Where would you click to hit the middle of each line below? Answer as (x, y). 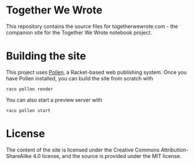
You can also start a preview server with (54, 100)
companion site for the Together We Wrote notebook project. (79, 32)
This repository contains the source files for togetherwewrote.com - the (92, 26)
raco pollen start (28, 110)
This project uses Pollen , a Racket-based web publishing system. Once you (96, 72)
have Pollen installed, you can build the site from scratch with (80, 78)
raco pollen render (30, 89)
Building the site (46, 56)
